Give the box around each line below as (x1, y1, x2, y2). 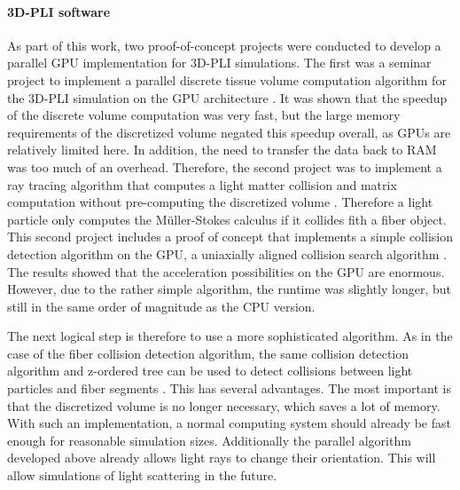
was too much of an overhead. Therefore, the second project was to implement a (7, 157, 442, 176)
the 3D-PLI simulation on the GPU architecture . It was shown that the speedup (7, 88, 448, 107)
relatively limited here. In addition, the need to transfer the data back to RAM (7, 140, 437, 159)
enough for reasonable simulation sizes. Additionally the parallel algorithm (7, 431, 411, 449)
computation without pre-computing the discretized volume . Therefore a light (7, 193, 433, 211)
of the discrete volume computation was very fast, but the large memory (7, 106, 401, 124)
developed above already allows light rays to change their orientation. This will (7, 448, 436, 467)
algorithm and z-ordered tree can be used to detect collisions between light (7, 361, 413, 380)
